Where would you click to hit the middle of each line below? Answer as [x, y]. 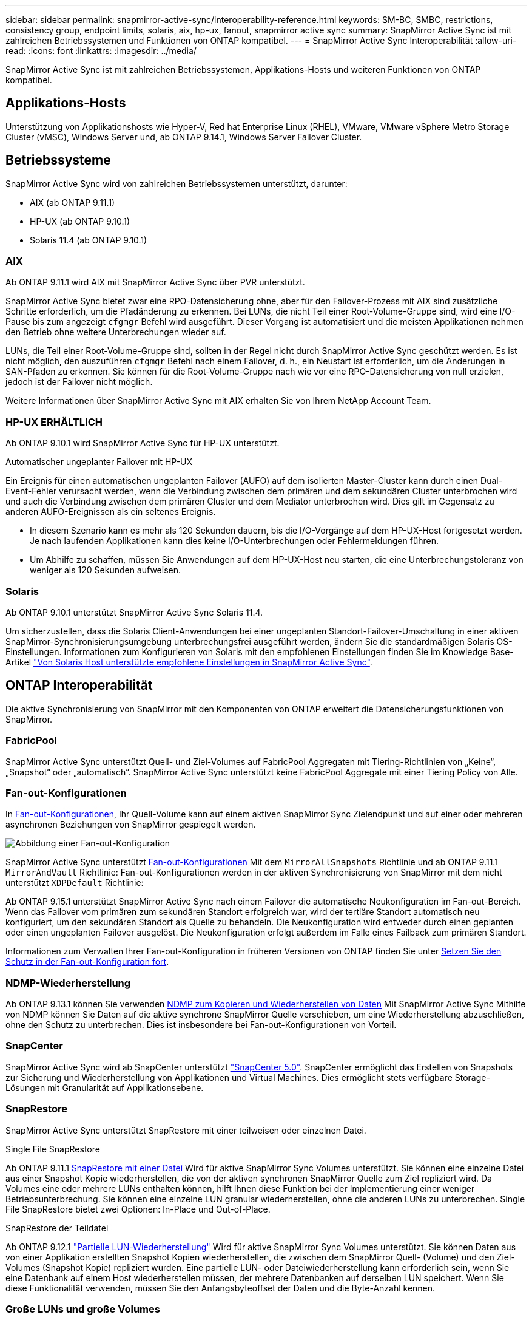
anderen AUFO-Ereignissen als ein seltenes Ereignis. [111, 512]
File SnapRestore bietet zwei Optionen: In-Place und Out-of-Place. [138, 1209]
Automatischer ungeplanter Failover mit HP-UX [99, 462]
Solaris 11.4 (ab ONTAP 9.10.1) [89, 240]
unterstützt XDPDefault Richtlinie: [75, 883]
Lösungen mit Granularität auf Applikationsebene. [105, 1087]
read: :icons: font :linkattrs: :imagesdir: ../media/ [101, 51]
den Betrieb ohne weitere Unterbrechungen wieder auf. [116, 332]
